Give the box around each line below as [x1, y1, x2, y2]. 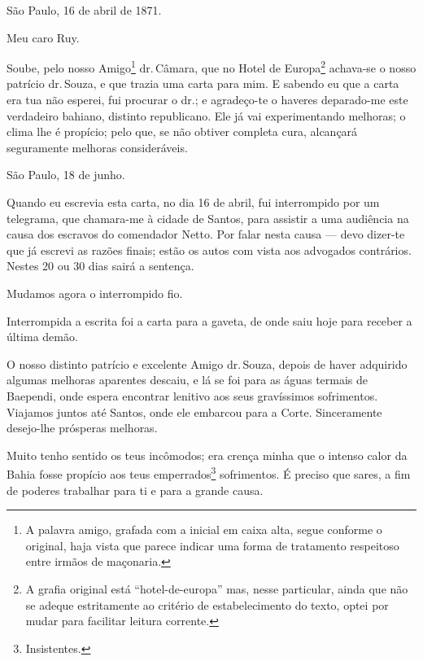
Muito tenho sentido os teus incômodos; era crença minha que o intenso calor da [7, 446, 408, 463]
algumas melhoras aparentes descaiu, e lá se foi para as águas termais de [7, 371, 368, 388]
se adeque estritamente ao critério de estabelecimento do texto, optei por [25, 596, 389, 613]
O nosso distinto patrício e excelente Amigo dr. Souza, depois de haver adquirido [7, 355, 408, 372]
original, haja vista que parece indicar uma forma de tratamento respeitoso [25, 536, 399, 554]
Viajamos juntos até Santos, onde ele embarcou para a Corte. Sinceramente [7, 403, 382, 420]
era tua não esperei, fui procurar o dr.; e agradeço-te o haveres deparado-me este [7, 91, 408, 108]
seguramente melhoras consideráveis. [7, 138, 188, 155]
